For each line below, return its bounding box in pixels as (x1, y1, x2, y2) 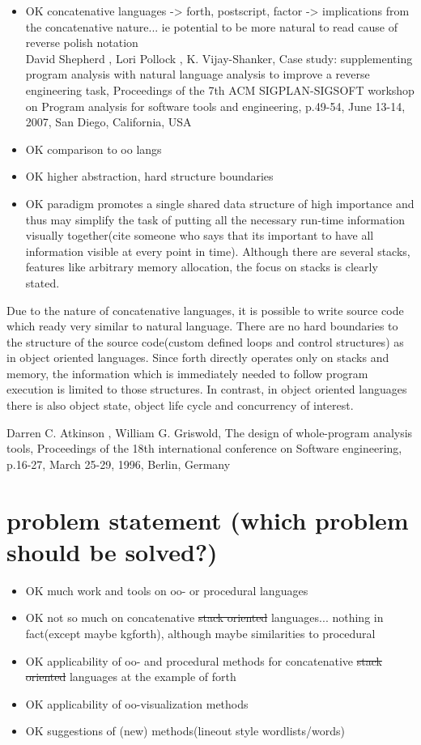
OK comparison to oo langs (25, 140, 162, 157)
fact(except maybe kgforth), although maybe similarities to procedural (25, 624, 376, 641)
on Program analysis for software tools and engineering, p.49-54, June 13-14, (25, 97, 406, 114)
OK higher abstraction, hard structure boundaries (25, 168, 274, 185)
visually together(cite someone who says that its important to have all (25, 227, 374, 244)
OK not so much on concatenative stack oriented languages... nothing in (25, 609, 384, 626)
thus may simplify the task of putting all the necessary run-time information (25, 211, 406, 228)
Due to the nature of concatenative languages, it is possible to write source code (6, 301, 404, 318)
